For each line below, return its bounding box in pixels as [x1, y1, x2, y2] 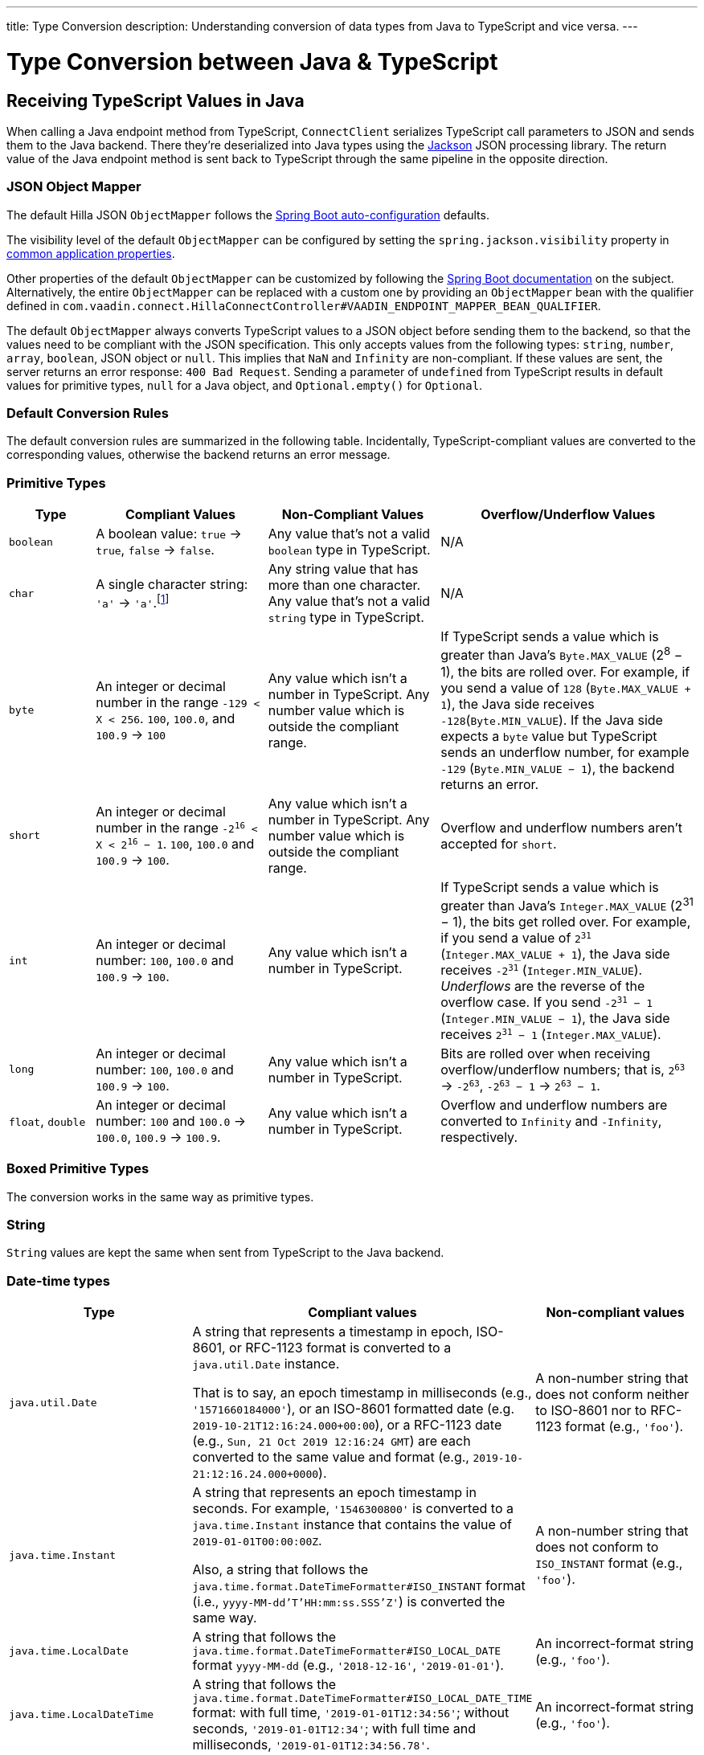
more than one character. [268, 577, 421, 594]
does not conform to [535, 1539, 659, 1556]
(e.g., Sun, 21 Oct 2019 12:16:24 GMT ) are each [192, 1433, 471, 1450]
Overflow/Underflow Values [481, 506, 656, 523]
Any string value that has [268, 561, 419, 578]
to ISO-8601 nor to [535, 1402, 647, 1419]
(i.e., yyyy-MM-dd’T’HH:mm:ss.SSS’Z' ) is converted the [192, 1593, 505, 1610]
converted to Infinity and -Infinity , [440, 1112, 662, 1129]
